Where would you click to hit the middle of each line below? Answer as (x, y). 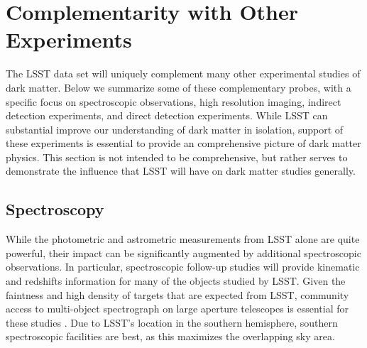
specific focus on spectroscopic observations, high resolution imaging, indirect (174, 101)
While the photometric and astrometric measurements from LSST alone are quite (183, 239)
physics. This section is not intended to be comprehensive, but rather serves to (177, 157)
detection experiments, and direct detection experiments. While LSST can (167, 115)
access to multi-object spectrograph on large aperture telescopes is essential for (177, 309)
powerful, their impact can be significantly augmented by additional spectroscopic (183, 252)
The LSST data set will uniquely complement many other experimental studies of (183, 74)
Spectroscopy (55, 209)
